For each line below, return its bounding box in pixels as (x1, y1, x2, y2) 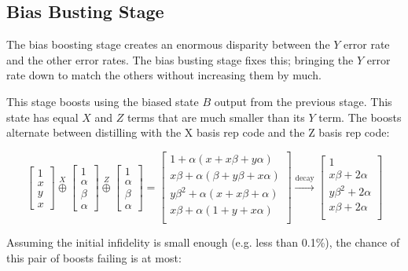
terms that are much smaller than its (127, 108, 305, 125)
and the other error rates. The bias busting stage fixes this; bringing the (6, 51, 354, 68)
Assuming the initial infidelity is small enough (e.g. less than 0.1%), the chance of (6, 234, 400, 251)
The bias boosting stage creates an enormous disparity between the (6, 36, 330, 53)
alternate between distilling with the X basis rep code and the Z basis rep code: (6, 124, 390, 141)
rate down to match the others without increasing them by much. (6, 67, 322, 83)
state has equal (6, 108, 79, 125)
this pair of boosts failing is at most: (6, 250, 182, 266)
